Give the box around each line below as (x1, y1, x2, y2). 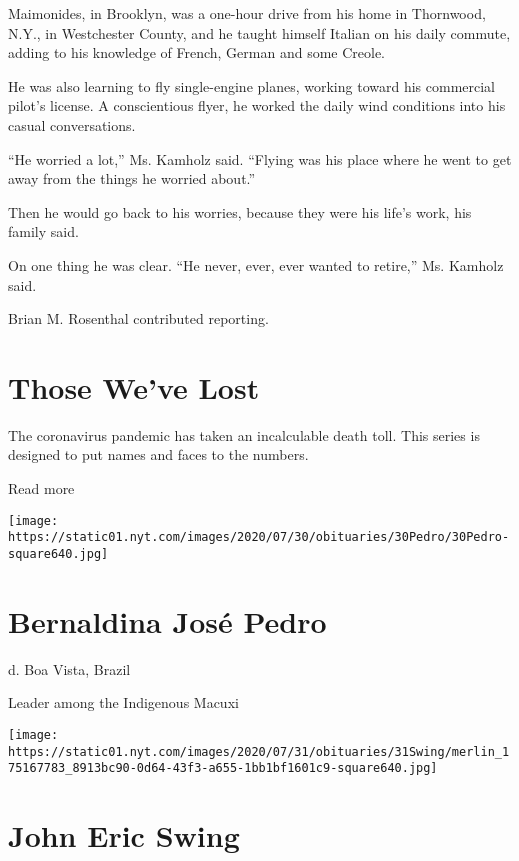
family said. (8, 221, 79, 242)
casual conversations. (8, 114, 136, 135)
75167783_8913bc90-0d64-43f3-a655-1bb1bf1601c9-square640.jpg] (8, 761, 438, 776)
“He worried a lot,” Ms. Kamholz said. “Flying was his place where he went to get (8, 148, 512, 169)
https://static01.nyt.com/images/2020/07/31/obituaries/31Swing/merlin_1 (8, 744, 510, 759)
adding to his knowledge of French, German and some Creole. (8, 42, 386, 63)
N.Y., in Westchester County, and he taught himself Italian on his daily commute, (8, 22, 511, 43)
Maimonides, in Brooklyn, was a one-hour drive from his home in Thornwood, (8, 3, 486, 23)
